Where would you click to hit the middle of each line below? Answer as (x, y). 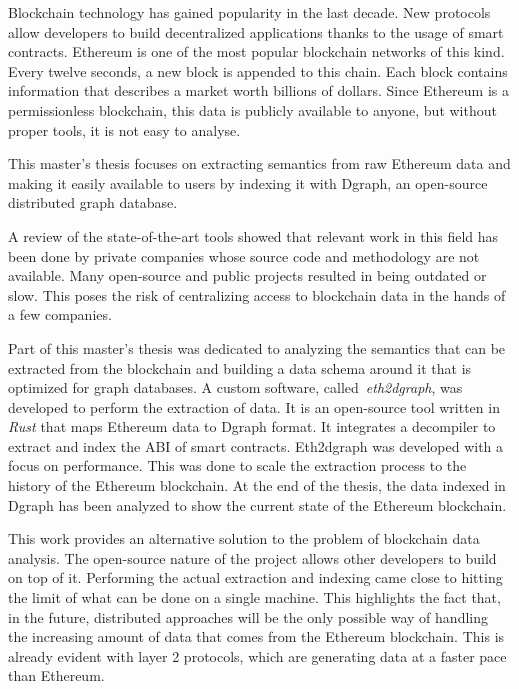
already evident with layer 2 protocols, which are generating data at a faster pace (257, 655)
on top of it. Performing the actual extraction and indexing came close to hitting (255, 577)
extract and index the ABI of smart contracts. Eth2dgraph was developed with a (256, 445)
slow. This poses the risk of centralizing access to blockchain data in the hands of (257, 294)
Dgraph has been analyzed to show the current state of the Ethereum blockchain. (257, 504)
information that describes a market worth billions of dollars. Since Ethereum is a (258, 90)
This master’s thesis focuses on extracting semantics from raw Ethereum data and (259, 163)
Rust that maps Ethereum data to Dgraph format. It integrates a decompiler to (252, 426)
